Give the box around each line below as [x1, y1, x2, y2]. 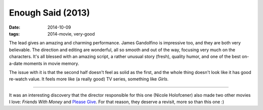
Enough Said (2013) [9, 7, 90, 18]
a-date [9, 60, 23, 66]
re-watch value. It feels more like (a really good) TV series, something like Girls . [9, 76, 169, 82]
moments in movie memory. [23, 60, 79, 66]
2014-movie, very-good [47, 31, 95, 37]
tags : [9, 31, 20, 37]
